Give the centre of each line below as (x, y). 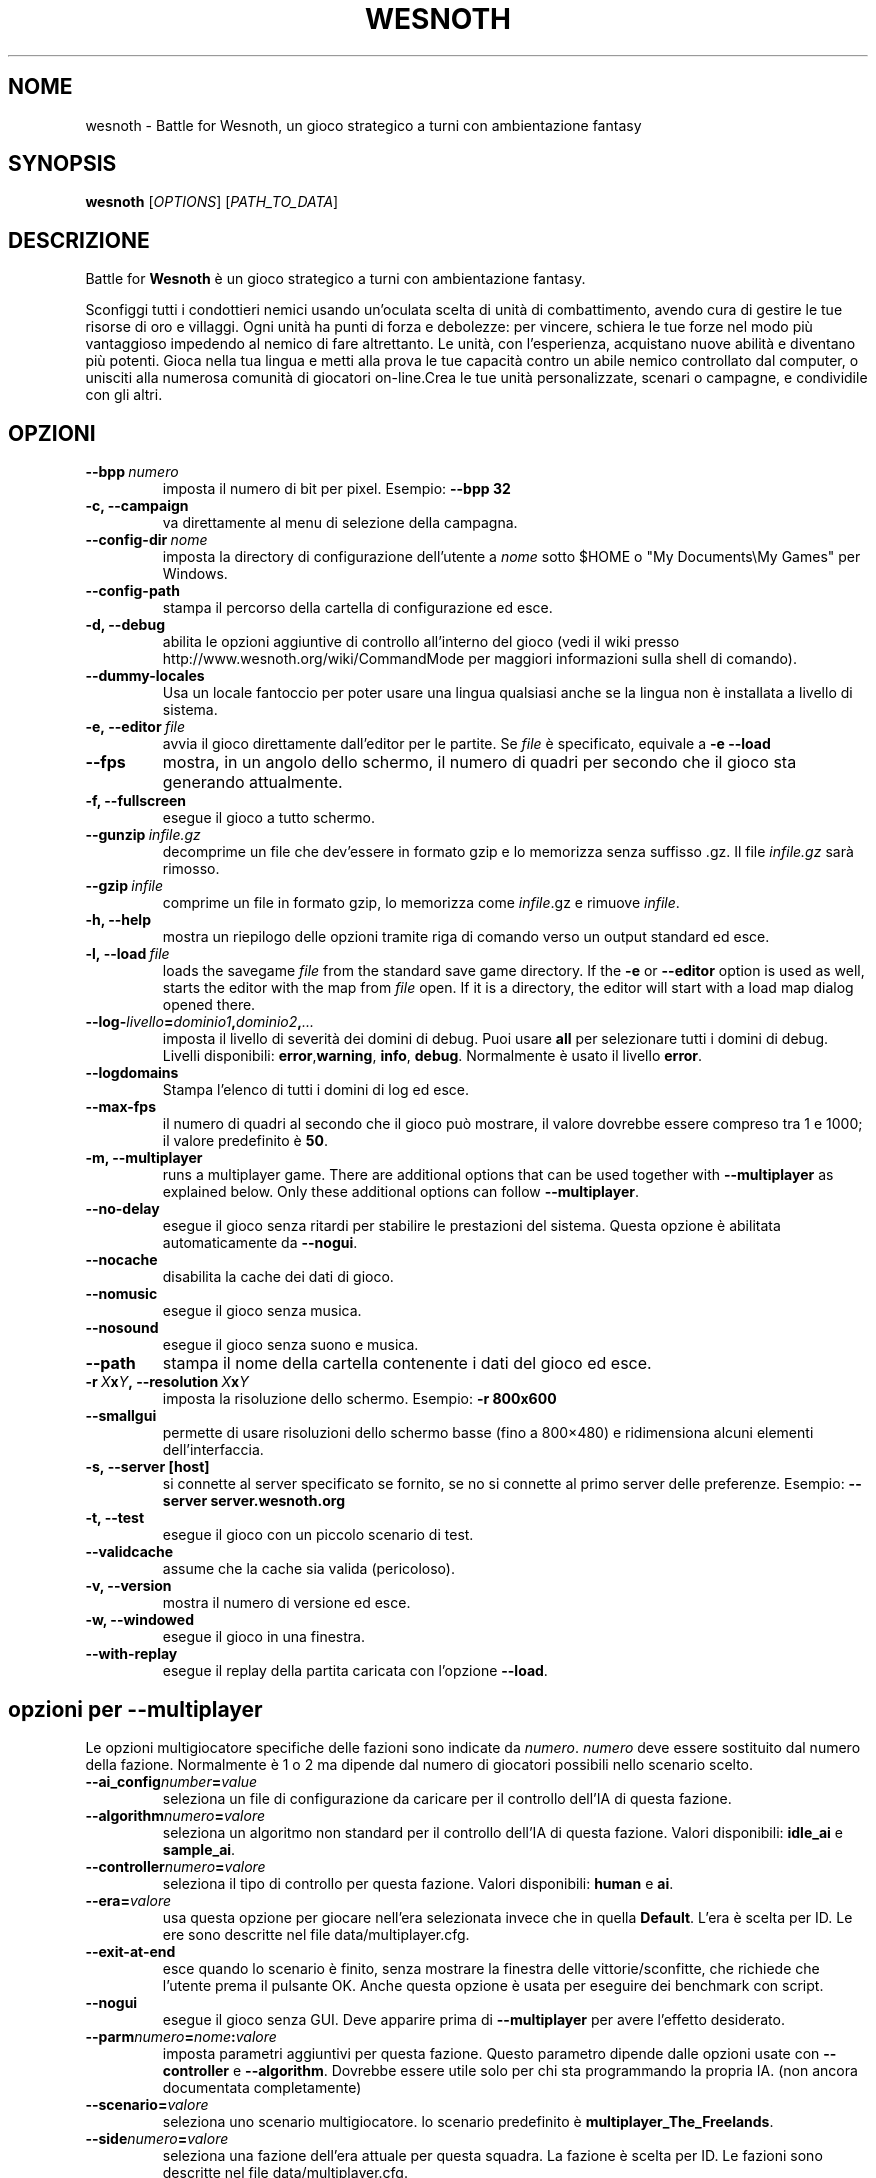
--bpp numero (132, 472)
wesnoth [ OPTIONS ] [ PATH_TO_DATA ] (212, 202)
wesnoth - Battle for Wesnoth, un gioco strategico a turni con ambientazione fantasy (363, 125)
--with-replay (131, 1654)
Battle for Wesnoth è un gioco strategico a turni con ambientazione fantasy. (335, 279)
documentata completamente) (262, 2087)
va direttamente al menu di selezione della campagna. (340, 523)
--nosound (122, 1328)
